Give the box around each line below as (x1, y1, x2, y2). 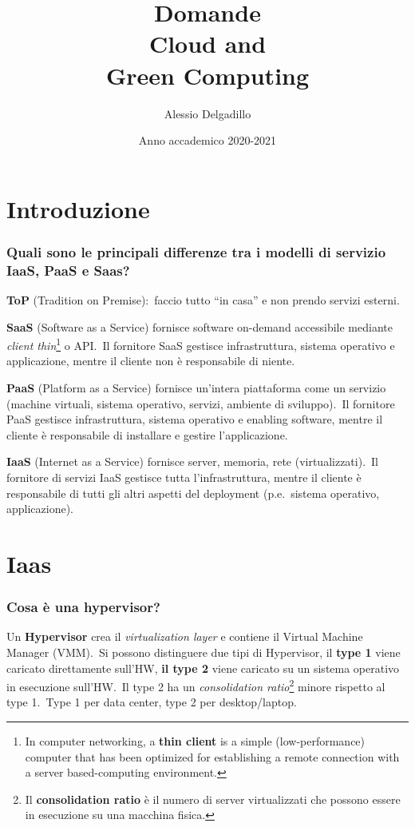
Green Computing (105, 58, 310, 91)
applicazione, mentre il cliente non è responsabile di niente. (6, 352, 295, 369)
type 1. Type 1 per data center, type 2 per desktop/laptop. (6, 694, 297, 710)
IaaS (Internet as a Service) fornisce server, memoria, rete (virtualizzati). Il (6, 453, 378, 470)
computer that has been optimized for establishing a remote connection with (25, 748, 400, 765)
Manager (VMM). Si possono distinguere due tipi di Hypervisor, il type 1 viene (6, 643, 401, 660)
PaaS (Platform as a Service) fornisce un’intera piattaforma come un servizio (6, 380, 386, 396)
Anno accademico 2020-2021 (138, 132, 277, 149)
